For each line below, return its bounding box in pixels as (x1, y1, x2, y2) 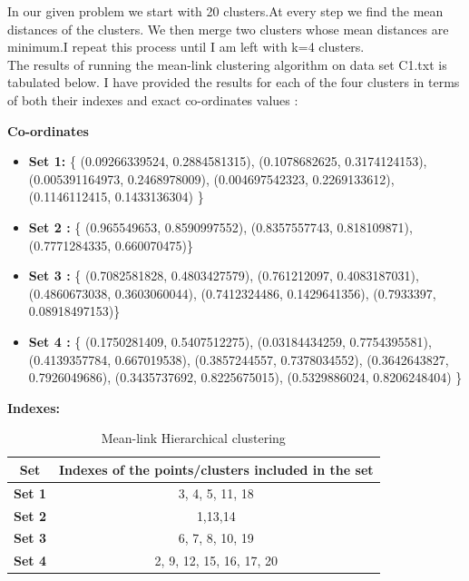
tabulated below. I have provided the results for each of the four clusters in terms (7, 73, 460, 92)
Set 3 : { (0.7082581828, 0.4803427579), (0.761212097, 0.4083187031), (28, 266, 419, 285)
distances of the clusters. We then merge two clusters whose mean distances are (7, 19, 449, 38)
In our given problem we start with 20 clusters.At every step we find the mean (7, 2, 444, 20)
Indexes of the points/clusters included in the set (59, 459, 374, 478)
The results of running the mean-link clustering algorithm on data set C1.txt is (7, 54, 447, 74)
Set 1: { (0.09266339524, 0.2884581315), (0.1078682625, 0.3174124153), (28, 152, 427, 171)
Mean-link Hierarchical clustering (101, 428, 286, 448)
